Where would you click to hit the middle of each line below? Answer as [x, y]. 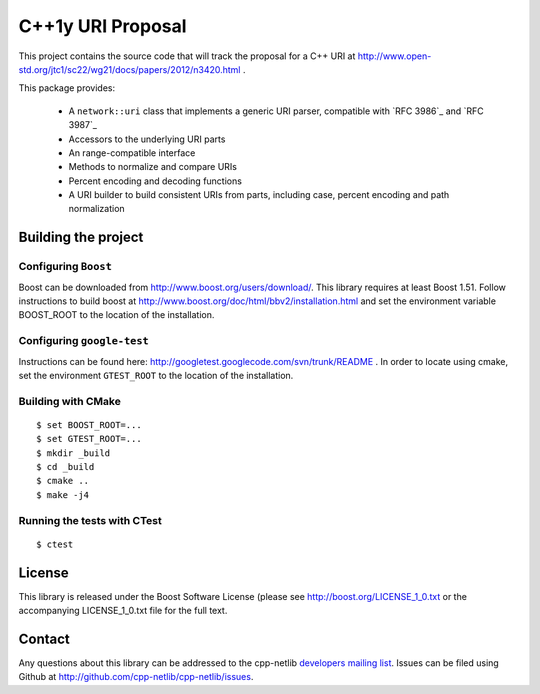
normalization [96, 209]
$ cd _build [65, 467]
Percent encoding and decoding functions [155, 181]
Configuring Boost [65, 267]
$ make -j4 [63, 494]
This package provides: [66, 88]
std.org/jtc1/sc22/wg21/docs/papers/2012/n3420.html [129, 69]
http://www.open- [394, 56]
